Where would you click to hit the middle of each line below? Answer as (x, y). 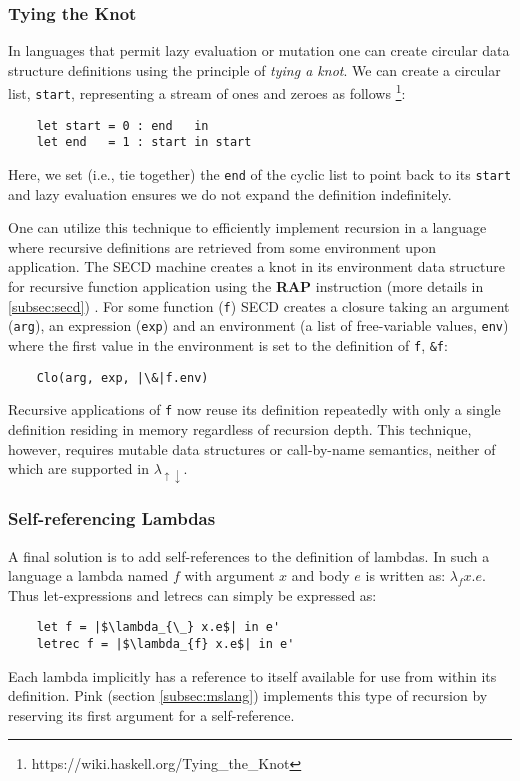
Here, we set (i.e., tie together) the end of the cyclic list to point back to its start (260, 174)
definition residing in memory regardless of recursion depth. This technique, (240, 428)
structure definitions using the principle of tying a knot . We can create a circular (254, 69)
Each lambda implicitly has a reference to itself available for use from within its (252, 675)
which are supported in (78, 468)
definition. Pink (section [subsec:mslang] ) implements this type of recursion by (248, 695)
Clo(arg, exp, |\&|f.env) (122, 377)
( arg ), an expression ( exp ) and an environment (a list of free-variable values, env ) (258, 325)
